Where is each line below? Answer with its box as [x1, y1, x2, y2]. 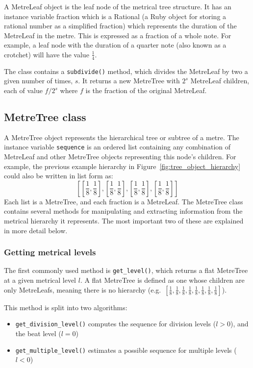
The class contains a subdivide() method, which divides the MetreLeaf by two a [4, 66, 248, 76]
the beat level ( [15, 328, 61, 338]
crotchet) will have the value [4, 49, 89, 59]
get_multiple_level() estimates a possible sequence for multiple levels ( [15, 344, 237, 355]
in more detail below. [4, 225, 68, 235]
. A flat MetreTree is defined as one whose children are [80, 275, 245, 285]
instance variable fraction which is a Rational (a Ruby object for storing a [4, 11, 227, 21]
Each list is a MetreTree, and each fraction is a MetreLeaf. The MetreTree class [4, 196, 243, 206]
